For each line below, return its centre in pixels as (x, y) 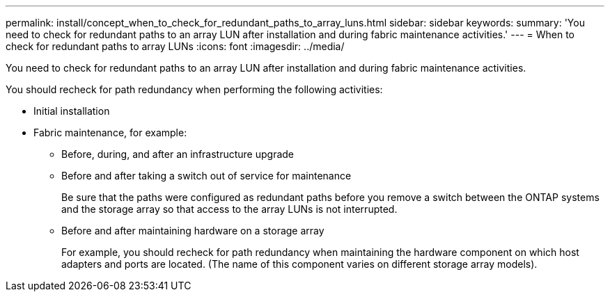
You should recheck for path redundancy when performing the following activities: (194, 89)
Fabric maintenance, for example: (110, 133)
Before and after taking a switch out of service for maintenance (206, 176)
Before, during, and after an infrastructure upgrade (178, 154)
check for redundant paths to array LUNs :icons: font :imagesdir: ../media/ (175, 46)
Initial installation (72, 111)
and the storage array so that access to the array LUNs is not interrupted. (229, 209)
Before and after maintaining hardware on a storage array (193, 231)
